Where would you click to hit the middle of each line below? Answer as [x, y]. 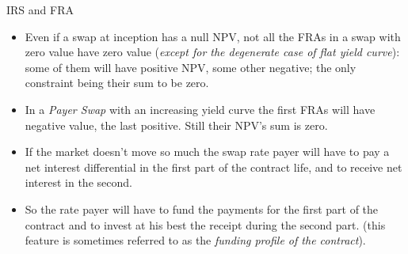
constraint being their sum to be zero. [117, 83]
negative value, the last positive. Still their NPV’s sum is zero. [176, 125]
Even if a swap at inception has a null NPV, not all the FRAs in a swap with [213, 36]
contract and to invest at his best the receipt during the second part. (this [205, 224]
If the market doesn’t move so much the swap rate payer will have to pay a [207, 152]
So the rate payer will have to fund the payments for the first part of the [202, 209]
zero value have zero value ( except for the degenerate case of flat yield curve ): [212, 52]
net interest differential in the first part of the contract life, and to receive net [214, 167]
